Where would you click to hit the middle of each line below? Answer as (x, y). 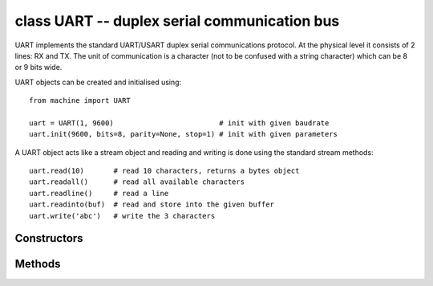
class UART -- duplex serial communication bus (177, 21)
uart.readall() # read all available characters (137, 182)
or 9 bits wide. (38, 67)
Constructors (49, 238)
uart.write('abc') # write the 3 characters (122, 216)
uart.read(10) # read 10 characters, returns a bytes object (164, 171)
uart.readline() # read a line (99, 193)
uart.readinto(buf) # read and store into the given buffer (152, 204)
